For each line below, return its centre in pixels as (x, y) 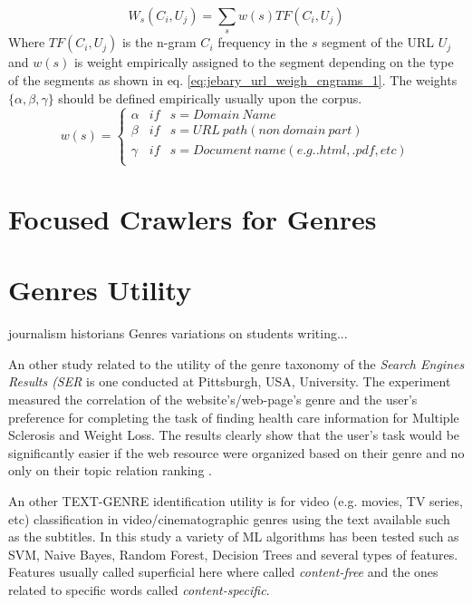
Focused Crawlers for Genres (193, 218)
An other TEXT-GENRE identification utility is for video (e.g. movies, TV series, (236, 501)
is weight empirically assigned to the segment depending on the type (264, 62)
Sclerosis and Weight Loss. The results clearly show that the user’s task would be (234, 435)
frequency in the (263, 42)
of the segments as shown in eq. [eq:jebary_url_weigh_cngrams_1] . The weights (233, 79)
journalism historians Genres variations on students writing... (178, 333)
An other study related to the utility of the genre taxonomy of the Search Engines (236, 363)
